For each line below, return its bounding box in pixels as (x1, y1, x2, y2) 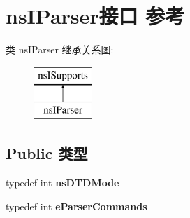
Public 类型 (6, 142, 88, 164)
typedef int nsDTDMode (6, 175, 119, 190)
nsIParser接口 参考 (6, 1, 185, 30)
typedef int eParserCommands (6, 198, 147, 213)
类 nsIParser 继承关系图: (6, 42, 114, 57)
